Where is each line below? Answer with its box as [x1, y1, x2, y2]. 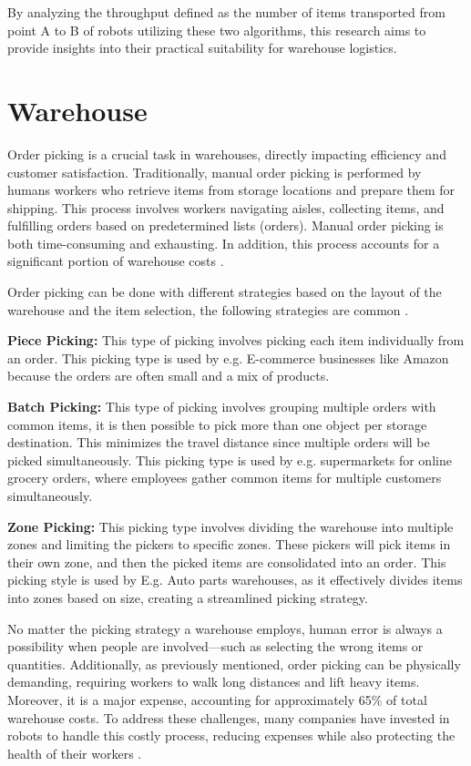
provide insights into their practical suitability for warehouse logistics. [7, 38, 397, 57]
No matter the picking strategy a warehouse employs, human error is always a [7, 618, 443, 638]
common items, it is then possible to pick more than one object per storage [7, 414, 427, 434]
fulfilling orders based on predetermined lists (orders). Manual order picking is [7, 216, 444, 235]
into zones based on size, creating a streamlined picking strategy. [7, 587, 368, 607]
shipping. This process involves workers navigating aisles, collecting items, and [7, 198, 445, 217]
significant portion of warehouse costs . [7, 251, 224, 271]
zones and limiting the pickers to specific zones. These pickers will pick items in [7, 535, 451, 554]
